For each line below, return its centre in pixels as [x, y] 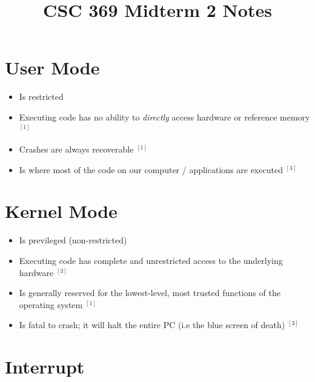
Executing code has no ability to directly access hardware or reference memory [164, 117]
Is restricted [41, 97]
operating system [51, 304]
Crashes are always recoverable [76, 149]
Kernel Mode [61, 211]
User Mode [52, 68]
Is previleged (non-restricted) [73, 240]
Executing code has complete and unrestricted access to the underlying [151, 260]
